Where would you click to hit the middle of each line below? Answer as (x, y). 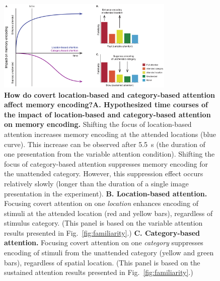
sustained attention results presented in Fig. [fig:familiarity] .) (99, 272)
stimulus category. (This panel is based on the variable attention (103, 223)
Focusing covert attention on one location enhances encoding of (101, 203)
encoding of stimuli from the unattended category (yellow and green (109, 253)
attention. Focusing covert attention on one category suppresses (104, 242)
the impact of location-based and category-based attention (107, 114)
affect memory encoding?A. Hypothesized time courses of (106, 104)
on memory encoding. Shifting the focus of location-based (98, 124)
